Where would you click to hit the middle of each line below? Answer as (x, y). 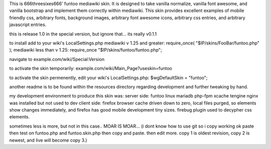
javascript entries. (28, 24)
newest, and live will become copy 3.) (48, 140)
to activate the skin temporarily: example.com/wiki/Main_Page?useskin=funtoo (91, 68)
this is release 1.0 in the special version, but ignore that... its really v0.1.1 (83, 34)
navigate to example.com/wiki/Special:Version (57, 59)
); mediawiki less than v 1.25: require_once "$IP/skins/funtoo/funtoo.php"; (86, 50)
